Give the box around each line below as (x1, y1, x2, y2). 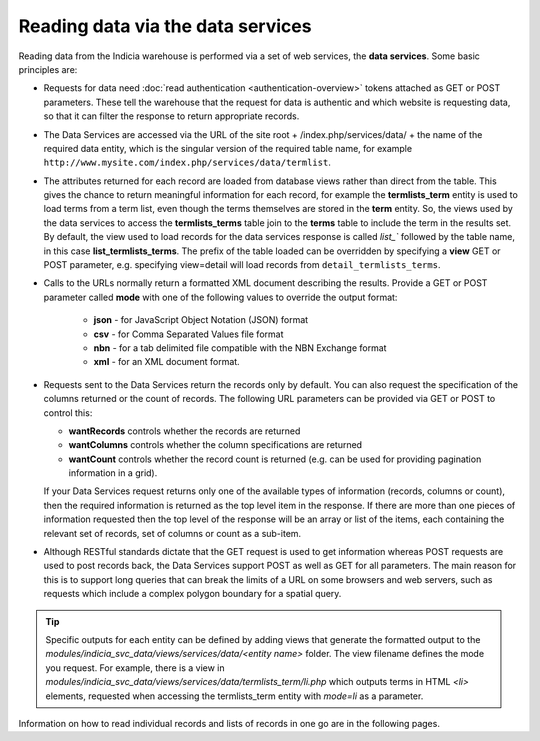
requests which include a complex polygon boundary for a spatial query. (43, 588, 342, 600)
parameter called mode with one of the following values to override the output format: (43, 291, 398, 303)
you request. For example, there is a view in (45, 661, 225, 674)
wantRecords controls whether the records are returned (68, 425, 301, 437)
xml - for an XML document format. (93, 356, 240, 368)
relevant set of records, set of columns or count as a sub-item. (43, 527, 302, 539)
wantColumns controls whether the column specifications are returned (68, 439, 363, 451)
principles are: (18, 63, 78, 75)
